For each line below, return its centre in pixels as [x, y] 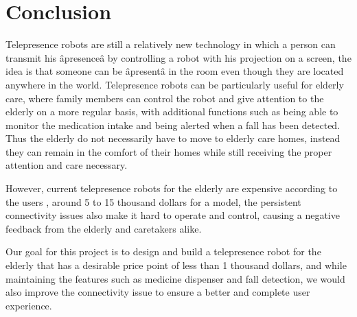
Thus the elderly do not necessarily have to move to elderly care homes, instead [173, 138]
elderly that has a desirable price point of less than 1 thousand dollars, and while [176, 265]
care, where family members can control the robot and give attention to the [165, 98]
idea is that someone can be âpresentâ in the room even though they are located [175, 71]
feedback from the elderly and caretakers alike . [104, 228]
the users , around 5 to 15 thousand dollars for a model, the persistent [153, 201]
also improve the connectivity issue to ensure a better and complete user [158, 292]
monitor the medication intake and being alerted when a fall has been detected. [173, 125]
